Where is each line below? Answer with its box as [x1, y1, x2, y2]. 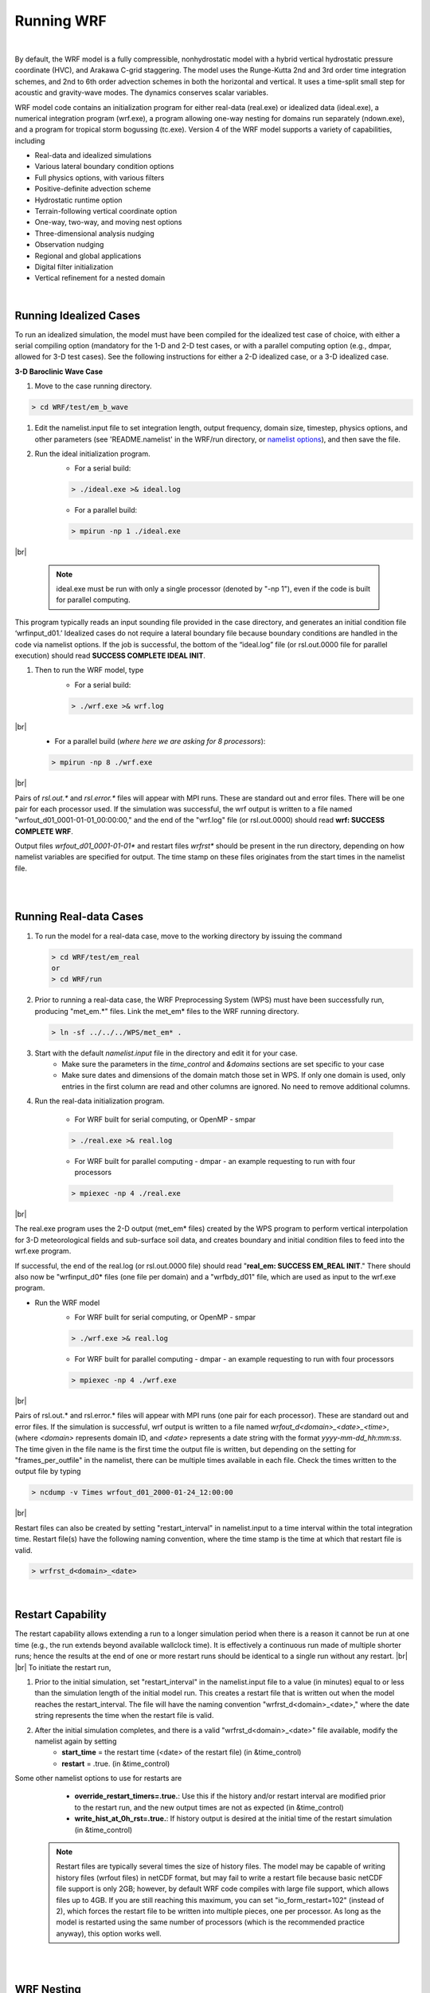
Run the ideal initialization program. [34, 449, 150, 458]
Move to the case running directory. [34, 381, 152, 391]
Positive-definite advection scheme [34, 184, 151, 194]
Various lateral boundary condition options [34, 162, 174, 171]
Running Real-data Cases [14, 910, 144, 924]
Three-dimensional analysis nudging [34, 228, 154, 238]
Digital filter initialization [34, 261, 114, 271]
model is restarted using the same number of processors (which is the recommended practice [56, 1917, 365, 1927]
